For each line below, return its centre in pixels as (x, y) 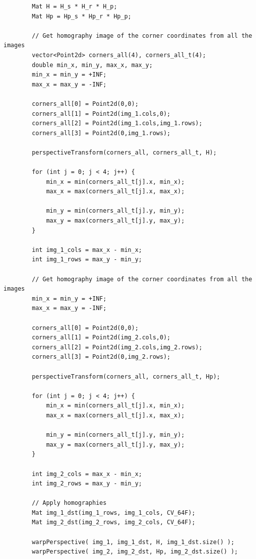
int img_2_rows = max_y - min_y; (87, 484)
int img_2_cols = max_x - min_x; (87, 474)
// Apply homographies (69, 503)
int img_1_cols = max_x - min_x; (87, 250)
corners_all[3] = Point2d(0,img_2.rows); (101, 357)
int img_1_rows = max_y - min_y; (87, 260)
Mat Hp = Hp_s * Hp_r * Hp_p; (82, 16)
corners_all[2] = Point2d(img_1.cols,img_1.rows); (117, 123)
